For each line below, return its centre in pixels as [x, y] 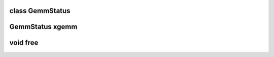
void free [24, 43]
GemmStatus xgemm [43, 27]
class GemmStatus [40, 11]
